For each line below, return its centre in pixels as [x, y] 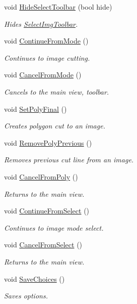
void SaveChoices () [35, 278]
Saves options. [26, 296]
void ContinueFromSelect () [47, 211]
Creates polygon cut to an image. [55, 126]
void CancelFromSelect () [43, 245]
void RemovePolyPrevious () [48, 142]
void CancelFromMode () [43, 75]
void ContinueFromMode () [46, 41]
